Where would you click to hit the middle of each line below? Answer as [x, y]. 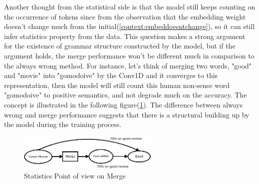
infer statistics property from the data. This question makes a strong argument [125, 36]
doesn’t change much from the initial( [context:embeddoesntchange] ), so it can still [129, 26]
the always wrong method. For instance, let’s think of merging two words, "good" [128, 65]
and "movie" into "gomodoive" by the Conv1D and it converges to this [111, 75]
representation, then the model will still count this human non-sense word [117, 85]
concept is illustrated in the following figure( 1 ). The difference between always [124, 104]
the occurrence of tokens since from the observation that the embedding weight [125, 16]
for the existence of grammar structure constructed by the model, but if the [120, 46]
